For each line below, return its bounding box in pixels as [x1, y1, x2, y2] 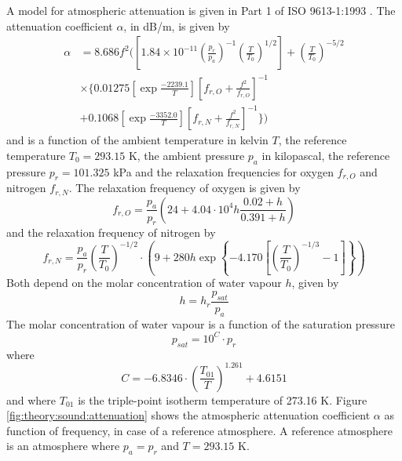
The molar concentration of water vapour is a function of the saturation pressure [6, 315, 395, 332]
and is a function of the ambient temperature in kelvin [6, 132, 269, 148]
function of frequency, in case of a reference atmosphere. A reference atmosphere [6, 422, 393, 438]
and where [6, 391, 57, 408]
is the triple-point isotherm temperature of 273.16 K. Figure [78, 391, 367, 408]
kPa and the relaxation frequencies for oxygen [113, 163, 334, 180]
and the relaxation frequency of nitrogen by [6, 224, 216, 241]
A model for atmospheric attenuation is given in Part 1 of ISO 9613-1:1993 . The [6, 2, 396, 18]
